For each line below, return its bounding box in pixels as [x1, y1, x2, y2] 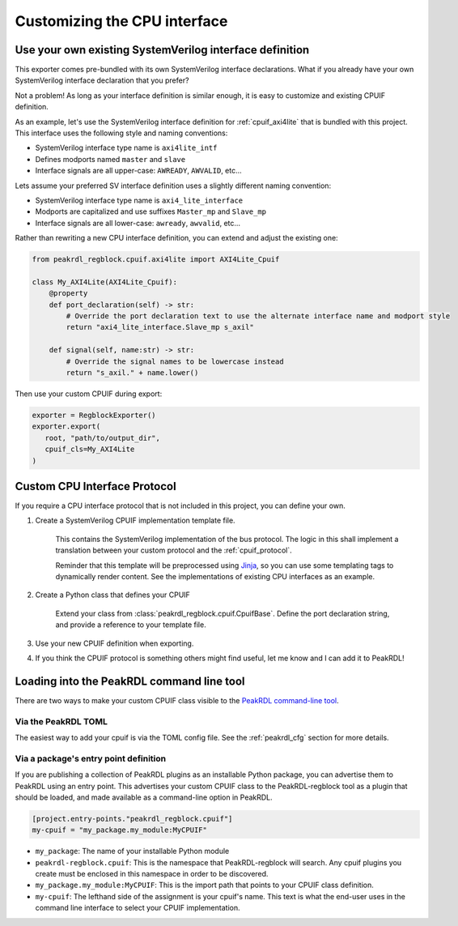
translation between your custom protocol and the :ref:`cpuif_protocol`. [55, 545, 293, 555]
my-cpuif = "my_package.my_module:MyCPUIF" [32, 826, 208, 834]
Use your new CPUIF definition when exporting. [35, 638, 194, 648]
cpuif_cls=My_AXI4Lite [45, 445, 135, 454]
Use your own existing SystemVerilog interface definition [15, 43, 310, 57]
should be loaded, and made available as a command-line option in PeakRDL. [15, 792, 273, 802]
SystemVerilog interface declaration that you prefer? [15, 75, 189, 85]
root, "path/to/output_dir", [45, 433, 161, 442]
